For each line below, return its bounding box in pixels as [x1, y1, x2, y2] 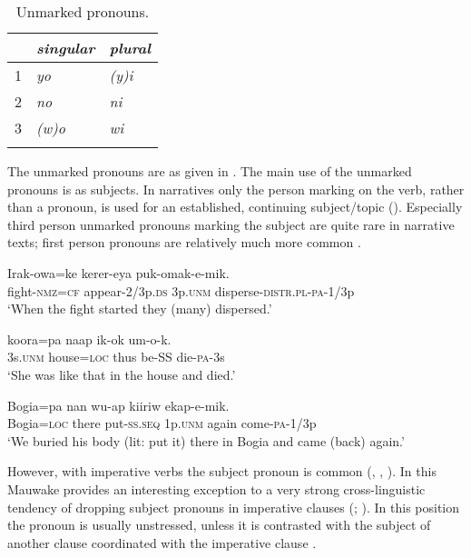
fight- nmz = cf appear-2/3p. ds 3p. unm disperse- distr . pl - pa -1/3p [7, 281, 355, 300]
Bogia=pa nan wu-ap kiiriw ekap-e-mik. [7, 395, 230, 414]
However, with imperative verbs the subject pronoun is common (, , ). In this [7, 462, 437, 481]
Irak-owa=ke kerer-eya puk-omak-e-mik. [7, 263, 230, 282]
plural [109, 37, 152, 58]
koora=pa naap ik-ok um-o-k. [7, 329, 172, 348]
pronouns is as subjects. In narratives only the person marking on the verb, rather [7, 179, 465, 198]
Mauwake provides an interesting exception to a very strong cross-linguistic [7, 479, 426, 498]
